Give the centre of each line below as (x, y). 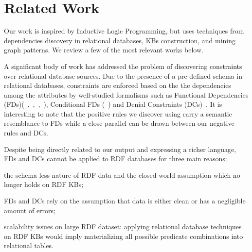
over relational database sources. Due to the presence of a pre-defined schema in (123, 76)
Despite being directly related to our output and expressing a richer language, (120, 149)
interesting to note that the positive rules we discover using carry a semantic (118, 113)
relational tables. (29, 245)
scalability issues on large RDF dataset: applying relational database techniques (123, 227)
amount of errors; (30, 210)
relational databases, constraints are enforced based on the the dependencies (117, 85)
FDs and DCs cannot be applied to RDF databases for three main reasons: (116, 159)
